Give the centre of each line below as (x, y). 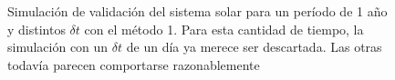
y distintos (36, 29)
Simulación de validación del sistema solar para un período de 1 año (197, 11)
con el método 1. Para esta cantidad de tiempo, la (224, 29)
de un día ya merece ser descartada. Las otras (254, 47)
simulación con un (58, 47)
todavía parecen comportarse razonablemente (134, 64)
